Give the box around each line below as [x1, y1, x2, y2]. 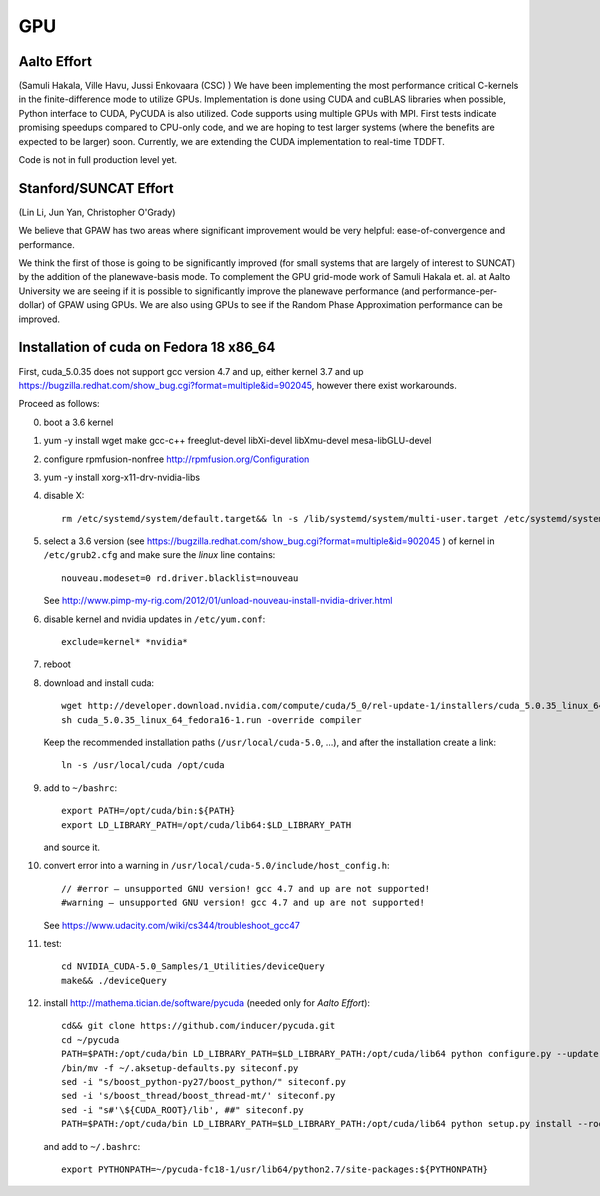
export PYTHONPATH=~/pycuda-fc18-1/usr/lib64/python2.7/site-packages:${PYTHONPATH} [61, 1163, 489, 1175]
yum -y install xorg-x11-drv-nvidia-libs [43, 471, 200, 483]
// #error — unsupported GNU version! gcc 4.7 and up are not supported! [61, 883, 431, 894]
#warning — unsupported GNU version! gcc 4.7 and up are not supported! [61, 897, 425, 909]
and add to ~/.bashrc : [43, 1140, 141, 1152]
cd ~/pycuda [61, 1034, 120, 1045]
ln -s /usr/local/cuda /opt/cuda [61, 760, 225, 771]
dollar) [18, 299, 45, 311]
